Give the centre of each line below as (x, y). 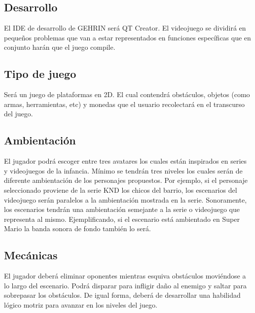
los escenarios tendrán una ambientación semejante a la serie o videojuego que (122, 209)
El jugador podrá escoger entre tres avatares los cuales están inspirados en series (125, 161)
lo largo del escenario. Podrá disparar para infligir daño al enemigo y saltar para (125, 285)
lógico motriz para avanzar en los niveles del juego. (81, 304)
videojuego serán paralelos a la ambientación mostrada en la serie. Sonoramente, (126, 199)
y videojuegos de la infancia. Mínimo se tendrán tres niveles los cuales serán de (123, 170)
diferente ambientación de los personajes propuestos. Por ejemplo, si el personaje (126, 180)
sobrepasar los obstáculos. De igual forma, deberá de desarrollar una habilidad (122, 295)
